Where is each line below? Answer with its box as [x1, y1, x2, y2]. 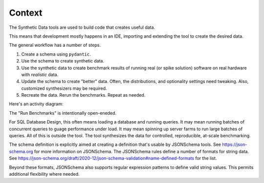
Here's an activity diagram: [9, 101, 64, 107]
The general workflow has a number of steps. [9, 42, 101, 48]
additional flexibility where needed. [9, 171, 80, 177]
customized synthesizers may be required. [21, 85, 107, 91]
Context [9, 7, 43, 18]
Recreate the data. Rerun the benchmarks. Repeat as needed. [21, 92, 146, 98]
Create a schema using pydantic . [21, 51, 91, 57]
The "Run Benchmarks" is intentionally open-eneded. [9, 110, 117, 116]
